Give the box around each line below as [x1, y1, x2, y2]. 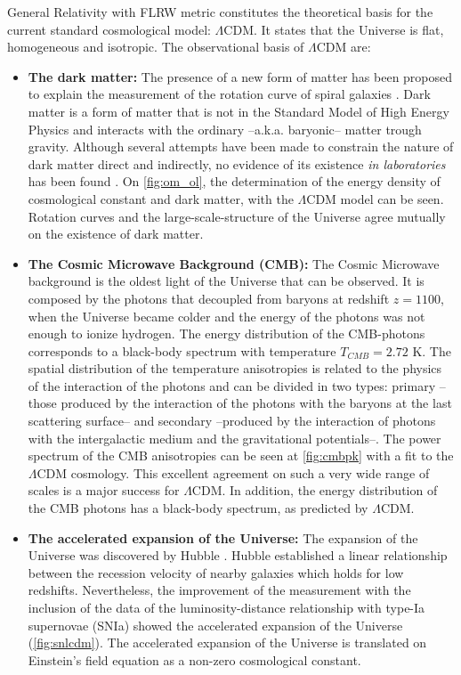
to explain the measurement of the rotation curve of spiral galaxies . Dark [28, 85, 431, 103]
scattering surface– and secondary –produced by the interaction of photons [28, 411, 436, 430]
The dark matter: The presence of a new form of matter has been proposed [28, 67, 453, 85]
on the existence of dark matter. [28, 224, 204, 243]
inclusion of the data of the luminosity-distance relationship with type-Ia [28, 598, 425, 616]
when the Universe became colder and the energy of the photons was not [28, 306, 425, 325]
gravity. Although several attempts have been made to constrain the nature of [28, 137, 454, 156]
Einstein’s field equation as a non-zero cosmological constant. [28, 650, 361, 669]
